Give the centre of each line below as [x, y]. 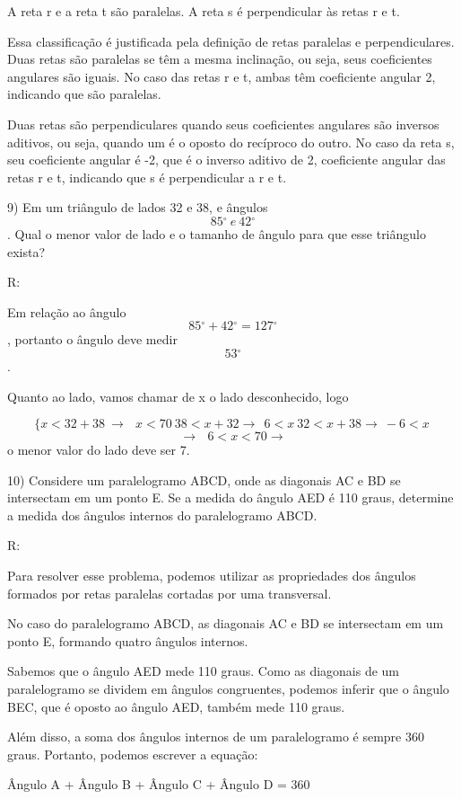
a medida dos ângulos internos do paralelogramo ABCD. [162, 515]
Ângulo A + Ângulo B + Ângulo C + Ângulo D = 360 [159, 784]
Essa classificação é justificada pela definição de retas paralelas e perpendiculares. [231, 41]
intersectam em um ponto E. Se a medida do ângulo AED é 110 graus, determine [230, 497]
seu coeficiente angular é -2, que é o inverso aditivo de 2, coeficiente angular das [226, 160]
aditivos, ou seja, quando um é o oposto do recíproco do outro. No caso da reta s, [231, 142]
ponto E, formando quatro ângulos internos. [128, 640]
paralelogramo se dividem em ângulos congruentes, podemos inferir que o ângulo [228, 689]
